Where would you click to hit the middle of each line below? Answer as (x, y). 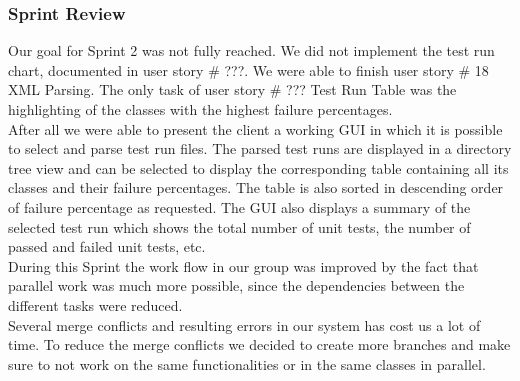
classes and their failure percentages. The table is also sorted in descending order (256, 187)
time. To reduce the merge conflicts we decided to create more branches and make (259, 344)
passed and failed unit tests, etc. (107, 246)
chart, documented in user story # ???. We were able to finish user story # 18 (248, 69)
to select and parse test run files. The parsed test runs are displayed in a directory (260, 148)
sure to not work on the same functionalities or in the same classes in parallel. (247, 363)
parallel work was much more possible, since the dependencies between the (236, 285)
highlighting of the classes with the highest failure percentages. (200, 109)
